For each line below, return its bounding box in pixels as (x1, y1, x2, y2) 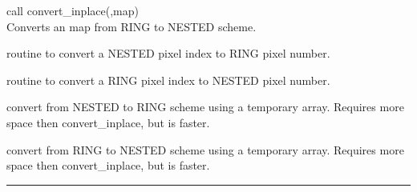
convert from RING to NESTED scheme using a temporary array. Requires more (6, 141, 404, 158)
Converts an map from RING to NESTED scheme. (6, 18, 257, 34)
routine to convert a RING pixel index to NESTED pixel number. (6, 71, 330, 88)
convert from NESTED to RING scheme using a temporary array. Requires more (6, 98, 404, 115)
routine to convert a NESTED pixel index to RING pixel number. (6, 45, 330, 62)
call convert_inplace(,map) (6, 2, 139, 18)
